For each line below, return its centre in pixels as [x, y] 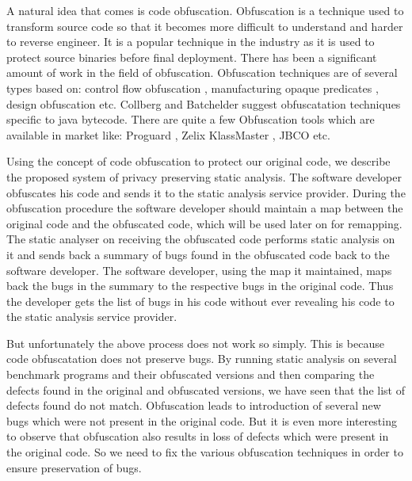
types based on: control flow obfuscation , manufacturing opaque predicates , [193, 88]
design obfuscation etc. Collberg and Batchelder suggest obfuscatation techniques [204, 103]
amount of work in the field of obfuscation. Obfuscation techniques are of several [202, 73]
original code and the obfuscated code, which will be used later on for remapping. [204, 223]
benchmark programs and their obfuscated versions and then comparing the [191, 374]
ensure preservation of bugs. [74, 467]
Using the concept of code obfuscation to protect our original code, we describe [198, 161]
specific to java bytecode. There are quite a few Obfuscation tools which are [191, 119]
